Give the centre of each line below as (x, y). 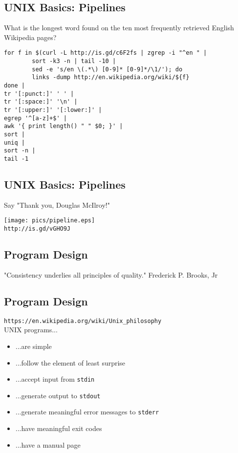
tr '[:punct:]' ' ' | (39, 94)
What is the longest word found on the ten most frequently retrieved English (119, 28)
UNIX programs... (31, 330)
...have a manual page (48, 444)
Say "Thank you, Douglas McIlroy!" (57, 205)
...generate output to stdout (58, 395)
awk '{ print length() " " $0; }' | (64, 126)
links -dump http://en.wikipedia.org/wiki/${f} (111, 77)
